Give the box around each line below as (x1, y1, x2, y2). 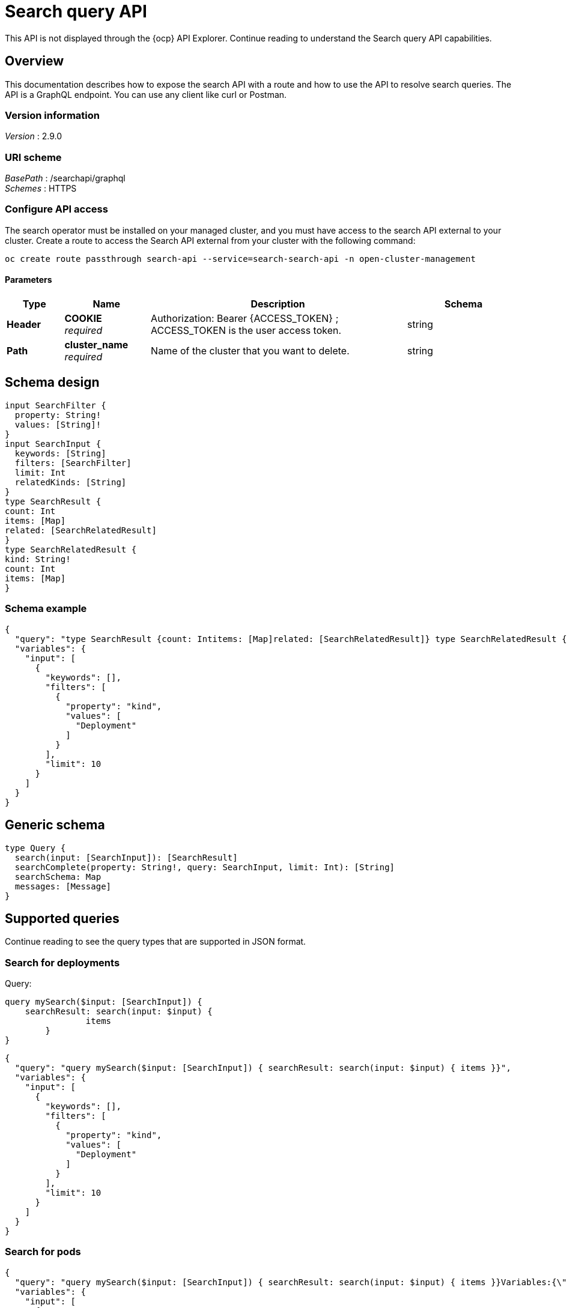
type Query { (5, 843, 66, 853)
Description (250, 298, 305, 310)
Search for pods (5, 1246, 81, 1258)
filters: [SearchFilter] (14, 458, 132, 468)
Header (7, 318, 41, 331)
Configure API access (5, 203, 108, 216)
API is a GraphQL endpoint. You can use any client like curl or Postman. (5, 89, 287, 100)
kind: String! (5, 554, 71, 564)
